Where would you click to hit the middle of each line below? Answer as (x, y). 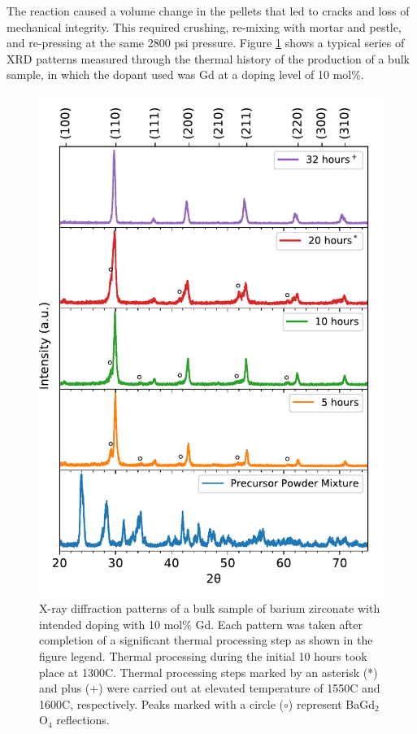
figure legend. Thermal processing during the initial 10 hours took (203, 655)
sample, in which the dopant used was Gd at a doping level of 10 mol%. (185, 74)
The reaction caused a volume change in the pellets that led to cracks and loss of (208, 11)
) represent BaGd (332, 703)
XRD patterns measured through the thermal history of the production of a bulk (208, 58)
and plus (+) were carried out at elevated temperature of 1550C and (210, 688)
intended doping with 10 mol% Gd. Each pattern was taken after (201, 624)
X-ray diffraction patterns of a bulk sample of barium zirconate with (210, 608)
